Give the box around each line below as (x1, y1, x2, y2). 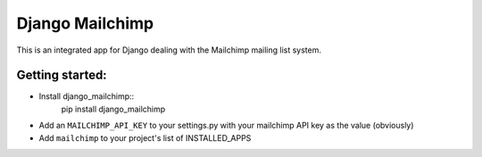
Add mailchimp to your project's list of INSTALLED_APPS (38, 132, 252, 143)
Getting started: (16, 68, 107, 83)
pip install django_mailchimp (61, 103, 166, 114)
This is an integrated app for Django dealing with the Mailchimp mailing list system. (16, 45, 321, 55)
